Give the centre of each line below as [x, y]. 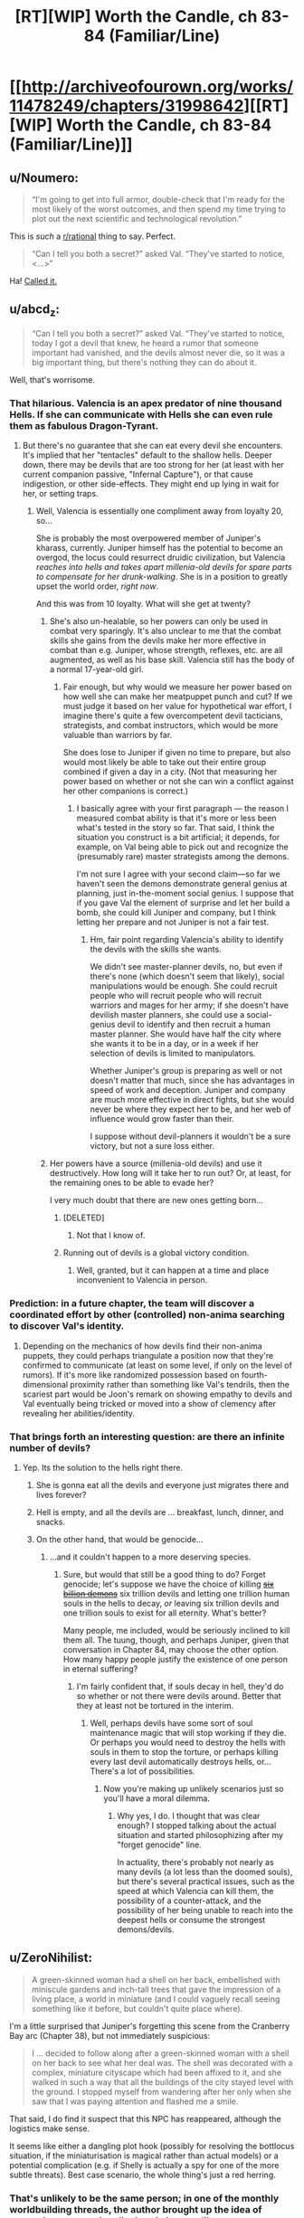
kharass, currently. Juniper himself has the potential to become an [159, 548]
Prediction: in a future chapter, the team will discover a [132, 1303]
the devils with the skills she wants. [156, 949]
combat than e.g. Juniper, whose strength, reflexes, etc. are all [166, 650]
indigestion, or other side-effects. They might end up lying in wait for [151, 484]
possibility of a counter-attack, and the [190, 1900]
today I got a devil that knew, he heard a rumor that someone [145, 343]
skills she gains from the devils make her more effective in [158, 640]
